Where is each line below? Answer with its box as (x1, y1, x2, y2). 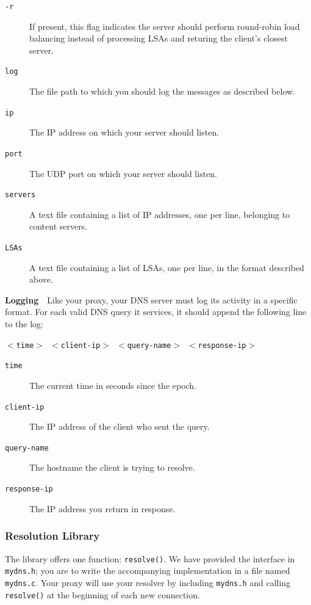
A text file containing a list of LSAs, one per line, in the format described (29, 261, 304, 274)
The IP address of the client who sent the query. (29, 420, 210, 433)
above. (29, 273, 53, 286)
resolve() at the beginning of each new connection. (5, 588, 200, 601)
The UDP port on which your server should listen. (29, 167, 218, 179)
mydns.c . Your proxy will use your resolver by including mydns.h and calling (5, 576, 291, 589)
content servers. (29, 220, 88, 233)
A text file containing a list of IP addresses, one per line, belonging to (29, 208, 290, 220)
